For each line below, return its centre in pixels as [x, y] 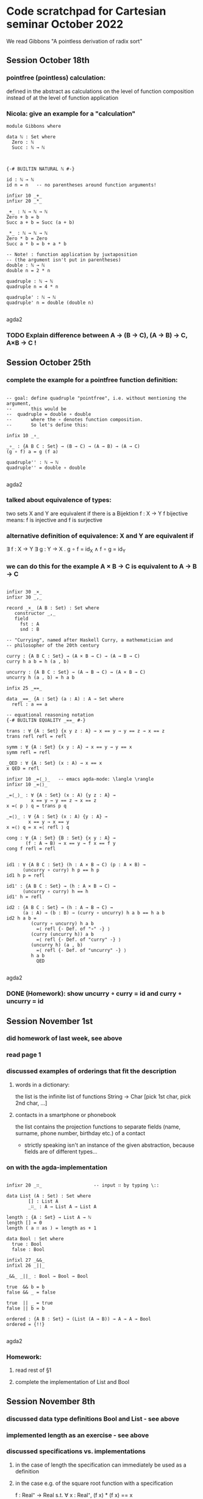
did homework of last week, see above [64, 1039]
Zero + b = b [23, 217]
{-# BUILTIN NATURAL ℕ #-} [41, 169]
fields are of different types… [61, 1151]
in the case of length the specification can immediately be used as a [101, 1465]
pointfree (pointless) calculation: [56, 78]
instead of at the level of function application [62, 98]
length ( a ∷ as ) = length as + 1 [52, 1228]
